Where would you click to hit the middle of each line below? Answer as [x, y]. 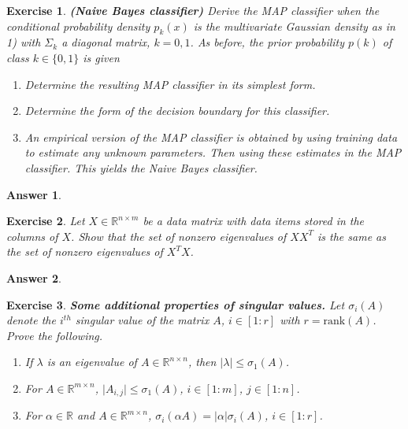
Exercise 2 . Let [46, 221]
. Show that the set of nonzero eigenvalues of [179, 236]
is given [101, 57]
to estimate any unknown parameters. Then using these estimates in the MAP [213, 152]
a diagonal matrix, [106, 42]
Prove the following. [55, 335]
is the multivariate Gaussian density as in [294, 26]
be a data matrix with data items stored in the [254, 221]
